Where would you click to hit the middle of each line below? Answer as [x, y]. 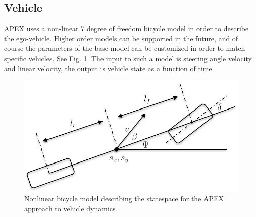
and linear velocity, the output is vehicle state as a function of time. [109, 68]
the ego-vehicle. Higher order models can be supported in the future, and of [121, 38]
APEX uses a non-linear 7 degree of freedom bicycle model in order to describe [126, 29]
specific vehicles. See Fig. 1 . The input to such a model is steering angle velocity [128, 58]
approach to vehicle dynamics [70, 208]
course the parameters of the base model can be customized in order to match [125, 48]
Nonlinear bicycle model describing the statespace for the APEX [124, 199]
